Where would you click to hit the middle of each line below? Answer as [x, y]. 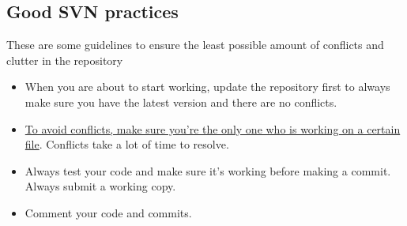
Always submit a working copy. [100, 186]
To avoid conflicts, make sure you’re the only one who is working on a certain [213, 128]
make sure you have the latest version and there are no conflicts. [181, 102]
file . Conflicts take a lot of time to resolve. [127, 144]
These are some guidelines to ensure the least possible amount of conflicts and [195, 45]
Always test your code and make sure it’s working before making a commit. [208, 170]
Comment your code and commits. [108, 212]
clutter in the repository [65, 60]
